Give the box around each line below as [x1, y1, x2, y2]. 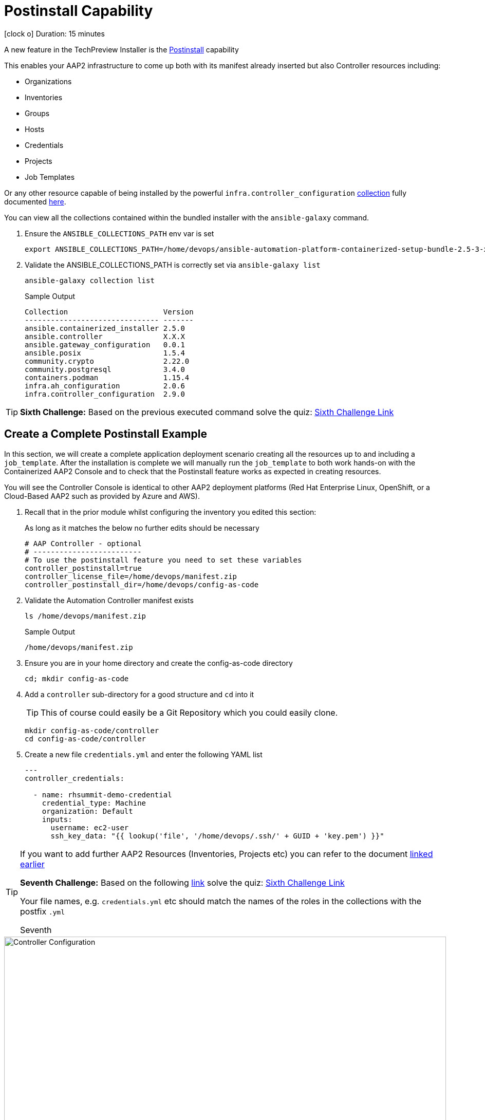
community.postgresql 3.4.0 [25, 365, 185, 374]
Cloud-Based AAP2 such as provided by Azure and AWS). [4, 491, 200, 500]
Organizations [25, 77, 72, 86]
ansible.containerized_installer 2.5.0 [25, 324, 185, 332]
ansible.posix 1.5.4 [25, 348, 185, 357]
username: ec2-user [50, 823, 129, 832]
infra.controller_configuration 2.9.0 [25, 389, 185, 398]
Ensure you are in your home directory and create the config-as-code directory [25, 658, 293, 667]
